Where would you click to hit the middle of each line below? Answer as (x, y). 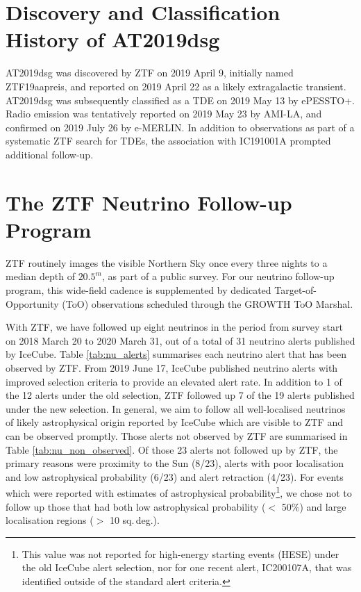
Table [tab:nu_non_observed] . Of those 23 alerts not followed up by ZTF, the (172, 449)
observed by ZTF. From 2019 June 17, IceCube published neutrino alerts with (172, 367)
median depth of (40, 276)
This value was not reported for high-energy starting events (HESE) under (180, 553)
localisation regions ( (50, 520)
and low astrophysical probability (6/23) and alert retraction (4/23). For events (175, 476)
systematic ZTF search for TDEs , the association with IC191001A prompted (168, 141)
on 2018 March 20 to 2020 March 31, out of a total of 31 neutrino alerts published (180, 340)
